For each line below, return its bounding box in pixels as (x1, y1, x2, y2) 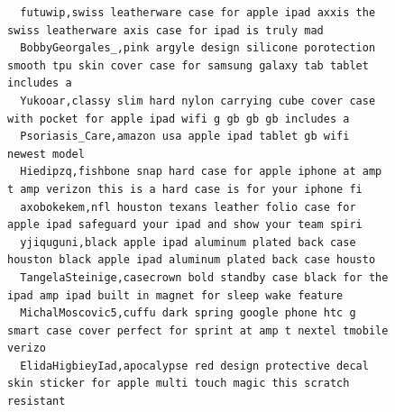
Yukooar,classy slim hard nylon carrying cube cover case (20, 94, 376, 107)
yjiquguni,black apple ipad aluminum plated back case (20, 235, 356, 249)
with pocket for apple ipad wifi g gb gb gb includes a (7, 112, 350, 125)
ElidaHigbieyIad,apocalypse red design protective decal (20, 359, 369, 372)
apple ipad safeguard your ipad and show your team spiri (7, 218, 363, 232)
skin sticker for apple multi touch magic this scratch (7, 377, 350, 390)
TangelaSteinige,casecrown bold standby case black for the (20, 270, 389, 284)
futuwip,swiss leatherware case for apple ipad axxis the (20, 6, 376, 19)
